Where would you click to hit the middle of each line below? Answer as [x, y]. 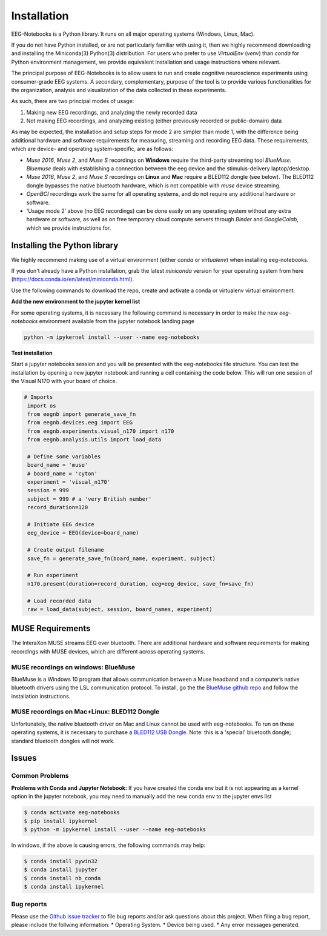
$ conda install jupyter [61, 870]
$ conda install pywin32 [61, 861]
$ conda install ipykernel [64, 887]
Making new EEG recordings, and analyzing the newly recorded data [112, 112]
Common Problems [40, 776]
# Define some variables [64, 456]
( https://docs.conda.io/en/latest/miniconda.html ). [73, 279]
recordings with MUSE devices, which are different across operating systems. [108, 651]
